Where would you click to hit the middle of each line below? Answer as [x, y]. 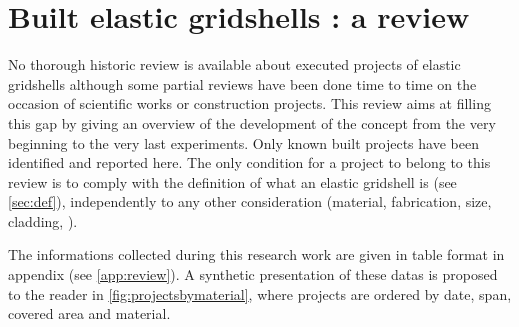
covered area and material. [89, 313]
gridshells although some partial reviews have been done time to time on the [242, 83]
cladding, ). [43, 220]
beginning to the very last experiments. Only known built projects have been [243, 142]
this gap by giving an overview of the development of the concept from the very [252, 122]
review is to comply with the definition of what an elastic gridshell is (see [232, 181]
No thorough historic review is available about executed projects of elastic [234, 64]
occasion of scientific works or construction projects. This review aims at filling [249, 103]
